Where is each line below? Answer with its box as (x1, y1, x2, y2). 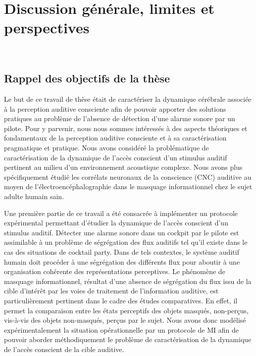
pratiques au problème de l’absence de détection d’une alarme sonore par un (4, 113, 235, 124)
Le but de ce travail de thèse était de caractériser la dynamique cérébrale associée (4, 94, 252, 104)
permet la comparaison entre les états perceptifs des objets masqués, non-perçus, (4, 305, 249, 315)
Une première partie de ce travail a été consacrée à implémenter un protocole (4, 208, 238, 218)
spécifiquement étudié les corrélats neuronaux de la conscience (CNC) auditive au (4, 171, 252, 182)
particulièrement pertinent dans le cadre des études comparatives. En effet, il (4, 295, 238, 305)
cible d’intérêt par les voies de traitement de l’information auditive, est (4, 285, 219, 296)
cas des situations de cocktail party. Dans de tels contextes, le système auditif (4, 247, 239, 257)
